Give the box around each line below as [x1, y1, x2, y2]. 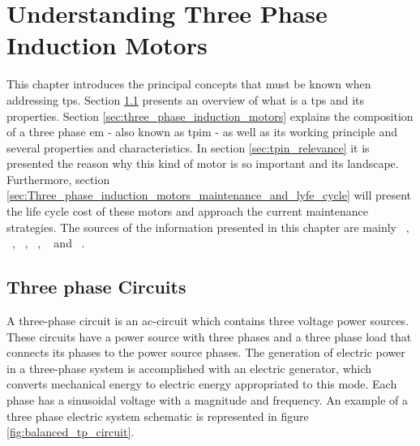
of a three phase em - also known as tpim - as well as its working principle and [6, 123, 398, 140]
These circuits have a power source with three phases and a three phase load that [6, 328, 412, 345]
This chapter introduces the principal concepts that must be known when [6, 75, 371, 92]
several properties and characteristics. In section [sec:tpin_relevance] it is [6, 139, 370, 156]
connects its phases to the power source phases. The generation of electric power [6, 344, 405, 361]
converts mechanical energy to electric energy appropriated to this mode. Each [6, 375, 397, 392]
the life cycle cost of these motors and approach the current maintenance [6, 203, 369, 220]
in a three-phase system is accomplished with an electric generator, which [6, 359, 372, 376]
